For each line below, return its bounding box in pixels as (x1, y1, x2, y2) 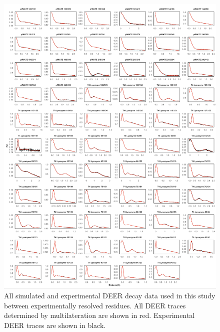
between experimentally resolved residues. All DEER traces (4, 300, 186, 310)
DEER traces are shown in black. (4, 319, 106, 330)
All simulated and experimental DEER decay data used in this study (4, 290, 215, 301)
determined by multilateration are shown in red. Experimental (4, 310, 195, 320)
